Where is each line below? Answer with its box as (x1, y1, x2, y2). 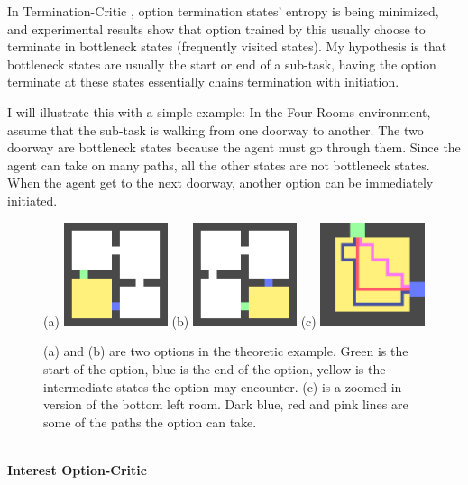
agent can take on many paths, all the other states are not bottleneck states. (7, 155, 430, 174)
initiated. (7, 190, 58, 209)
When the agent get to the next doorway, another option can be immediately (7, 173, 434, 192)
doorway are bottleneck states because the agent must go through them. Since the (7, 138, 461, 157)
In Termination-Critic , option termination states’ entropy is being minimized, (7, 2, 439, 20)
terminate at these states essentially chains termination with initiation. (7, 72, 399, 91)
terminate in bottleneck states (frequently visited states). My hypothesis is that (7, 37, 447, 56)
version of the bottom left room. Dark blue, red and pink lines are (43, 395, 408, 414)
